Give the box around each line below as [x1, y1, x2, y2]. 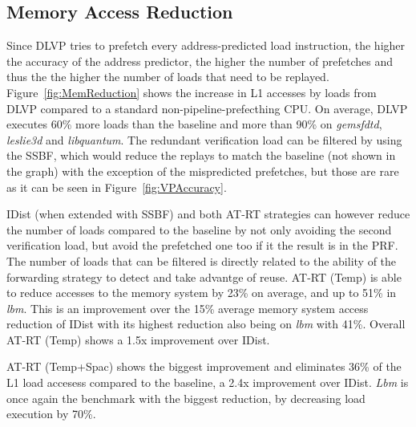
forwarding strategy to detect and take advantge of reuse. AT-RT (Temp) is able [6, 268, 402, 285]
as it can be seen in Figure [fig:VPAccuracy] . [6, 178, 227, 195]
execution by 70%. [6, 405, 96, 422]
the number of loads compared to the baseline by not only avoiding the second [6, 221, 392, 238]
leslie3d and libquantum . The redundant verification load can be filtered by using [6, 131, 402, 148]
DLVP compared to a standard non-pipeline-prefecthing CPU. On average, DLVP [6, 100, 408, 116]
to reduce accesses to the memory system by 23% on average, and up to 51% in [6, 284, 397, 301]
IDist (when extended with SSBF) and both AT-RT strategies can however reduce [6, 205, 410, 222]
